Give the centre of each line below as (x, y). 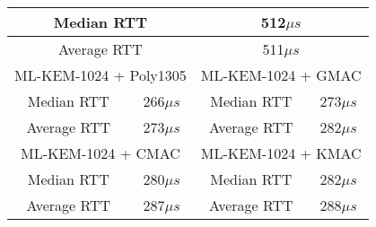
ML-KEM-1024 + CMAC (101, 153)
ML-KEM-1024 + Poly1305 (101, 75)
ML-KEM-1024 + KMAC (281, 153)
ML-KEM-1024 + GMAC (281, 75)
